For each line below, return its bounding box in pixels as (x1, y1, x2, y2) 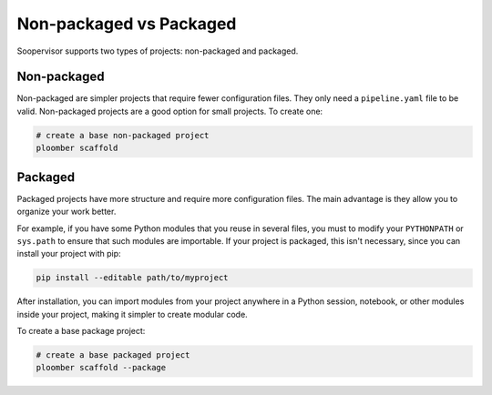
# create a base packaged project (36, 350, 190, 360)
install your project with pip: (16, 248, 122, 259)
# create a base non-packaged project (36, 130, 210, 140)
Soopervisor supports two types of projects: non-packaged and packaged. (16, 46, 299, 56)
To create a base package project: (16, 326, 146, 337)
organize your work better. (16, 206, 117, 218)
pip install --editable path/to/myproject (36, 273, 229, 283)
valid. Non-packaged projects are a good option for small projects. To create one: (16, 106, 323, 116)
